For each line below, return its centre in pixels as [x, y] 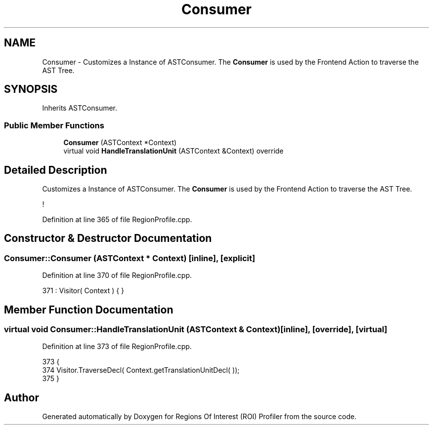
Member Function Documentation [89, 310]
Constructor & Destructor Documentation [108, 238]
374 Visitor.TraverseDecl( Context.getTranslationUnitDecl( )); [141, 370]
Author [22, 397]
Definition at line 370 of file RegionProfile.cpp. [117, 275]
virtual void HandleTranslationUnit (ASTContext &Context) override [173, 151]
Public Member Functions [54, 125]
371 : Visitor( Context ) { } [83, 291]
